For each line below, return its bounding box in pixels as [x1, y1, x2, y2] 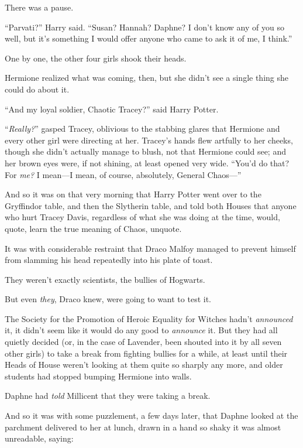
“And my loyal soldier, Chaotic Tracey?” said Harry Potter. [5, 102, 219, 115]
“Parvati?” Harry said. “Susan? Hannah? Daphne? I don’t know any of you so [5, 20, 284, 33]
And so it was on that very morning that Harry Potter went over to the [5, 188, 261, 200]
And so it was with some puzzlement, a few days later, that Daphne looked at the [5, 409, 298, 422]
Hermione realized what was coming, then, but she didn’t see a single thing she [5, 71, 288, 84]
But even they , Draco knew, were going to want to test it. [5, 293, 211, 305]
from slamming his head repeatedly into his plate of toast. [5, 254, 213, 266]
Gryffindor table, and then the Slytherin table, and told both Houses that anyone [5, 199, 297, 211]
